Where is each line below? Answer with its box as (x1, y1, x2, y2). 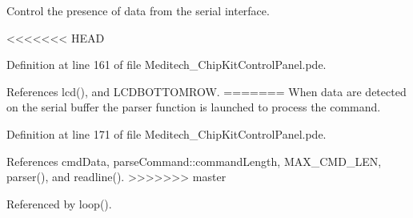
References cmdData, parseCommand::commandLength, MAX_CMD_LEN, (6, 152, 382, 169)
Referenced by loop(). (6, 195, 112, 212)
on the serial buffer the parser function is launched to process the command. (6, 99, 381, 115)
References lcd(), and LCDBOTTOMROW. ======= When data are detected (6, 83, 407, 99)
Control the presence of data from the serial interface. (6, 2, 270, 18)
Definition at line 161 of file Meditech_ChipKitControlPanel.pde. (6, 56, 327, 73)
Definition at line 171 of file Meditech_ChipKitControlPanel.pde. (6, 125, 327, 142)
